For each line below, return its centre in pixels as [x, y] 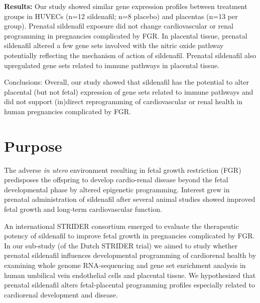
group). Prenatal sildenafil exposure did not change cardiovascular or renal [119, 26]
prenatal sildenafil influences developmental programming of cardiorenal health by [130, 255]
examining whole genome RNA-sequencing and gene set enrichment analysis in [125, 265]
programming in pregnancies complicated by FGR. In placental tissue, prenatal [126, 35]
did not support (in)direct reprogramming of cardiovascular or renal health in [123, 101]
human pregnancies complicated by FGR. [68, 111]
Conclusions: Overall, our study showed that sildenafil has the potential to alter [126, 82]
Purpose [33, 145]
